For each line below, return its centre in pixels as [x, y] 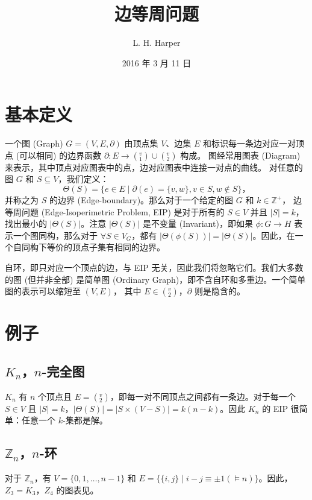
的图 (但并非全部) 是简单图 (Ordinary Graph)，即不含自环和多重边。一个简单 [155, 279]
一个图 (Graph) [34, 143]
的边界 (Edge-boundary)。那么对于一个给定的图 [141, 200]
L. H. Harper [157, 43]
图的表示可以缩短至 [43, 291]
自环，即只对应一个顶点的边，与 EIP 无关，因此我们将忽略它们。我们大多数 [154, 267]
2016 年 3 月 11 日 [157, 62]
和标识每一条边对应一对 [250, 143]
